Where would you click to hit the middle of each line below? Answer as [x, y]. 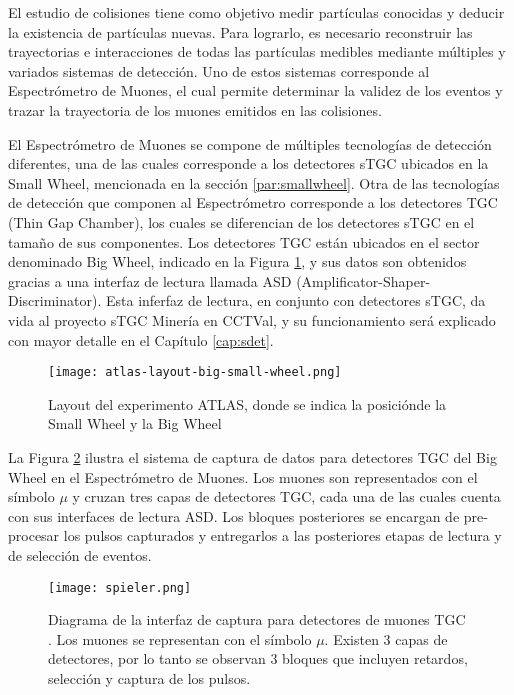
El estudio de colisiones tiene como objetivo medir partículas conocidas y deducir [256, 12]
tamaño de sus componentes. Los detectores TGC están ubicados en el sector [244, 241]
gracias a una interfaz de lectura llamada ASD [150, 280]
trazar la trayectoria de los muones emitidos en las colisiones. [195, 109]
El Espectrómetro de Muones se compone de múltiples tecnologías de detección [250, 143]
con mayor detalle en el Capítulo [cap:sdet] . [141, 339]
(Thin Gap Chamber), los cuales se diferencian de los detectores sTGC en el [241, 221]
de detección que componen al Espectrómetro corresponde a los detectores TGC [253, 202]
